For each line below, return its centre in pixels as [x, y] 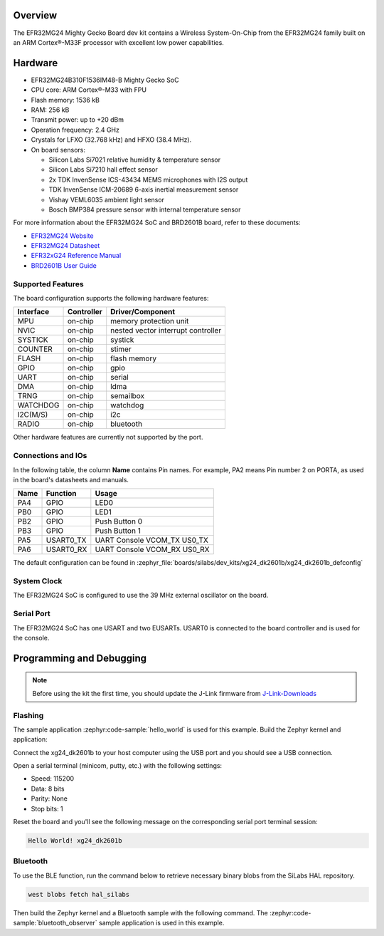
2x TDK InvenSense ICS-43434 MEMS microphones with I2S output [148, 180]
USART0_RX [66, 550]
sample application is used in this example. [161, 923]
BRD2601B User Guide [64, 265]
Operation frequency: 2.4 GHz [75, 130]
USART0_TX [66, 540]
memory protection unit [150, 321]
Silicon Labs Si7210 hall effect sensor [103, 170]
